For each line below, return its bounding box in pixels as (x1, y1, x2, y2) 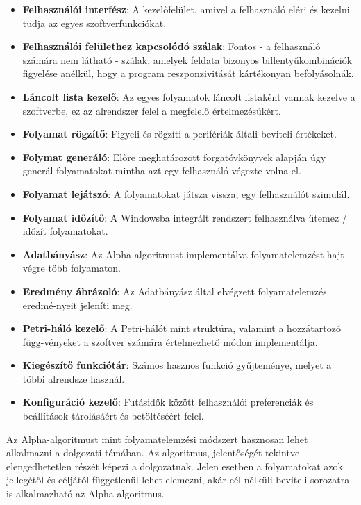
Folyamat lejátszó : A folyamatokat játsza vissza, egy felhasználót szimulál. (22, 186, 350, 201)
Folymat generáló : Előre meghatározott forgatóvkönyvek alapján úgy (22, 149, 326, 164)
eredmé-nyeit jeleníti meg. (22, 297, 133, 312)
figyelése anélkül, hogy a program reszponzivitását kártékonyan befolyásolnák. (22, 66, 354, 81)
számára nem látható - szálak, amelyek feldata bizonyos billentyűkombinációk (22, 52, 353, 67)
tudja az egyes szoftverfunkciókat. (22, 15, 167, 30)
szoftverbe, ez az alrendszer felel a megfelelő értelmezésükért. (22, 103, 281, 117)
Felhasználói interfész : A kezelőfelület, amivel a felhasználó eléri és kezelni (22, 2, 350, 16)
